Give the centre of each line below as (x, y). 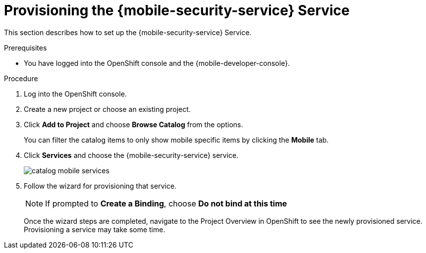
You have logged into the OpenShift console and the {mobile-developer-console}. (157, 63)
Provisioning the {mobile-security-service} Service (177, 10)
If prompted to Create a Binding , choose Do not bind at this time (166, 203)
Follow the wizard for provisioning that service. (100, 186)
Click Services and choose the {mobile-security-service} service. (131, 155)
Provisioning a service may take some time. (95, 229)
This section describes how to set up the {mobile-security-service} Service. (128, 32)
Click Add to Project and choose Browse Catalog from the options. (133, 124)
